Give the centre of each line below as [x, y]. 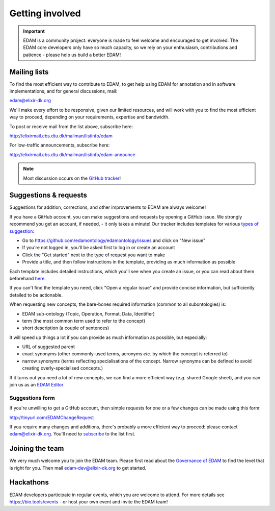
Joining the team [37, 448]
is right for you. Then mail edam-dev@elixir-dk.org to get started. [78, 468]
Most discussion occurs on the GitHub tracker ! [72, 178]
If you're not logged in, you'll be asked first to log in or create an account [99, 248]
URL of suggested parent [48, 347]
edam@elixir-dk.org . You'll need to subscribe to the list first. [73, 434]
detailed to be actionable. [36, 295]
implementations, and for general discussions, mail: [63, 91]
